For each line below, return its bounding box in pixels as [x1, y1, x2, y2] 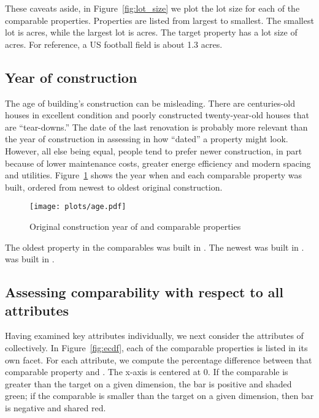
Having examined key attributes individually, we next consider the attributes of [5, 329, 304, 342]
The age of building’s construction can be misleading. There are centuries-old [5, 96, 295, 109]
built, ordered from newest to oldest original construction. [5, 180, 223, 193]
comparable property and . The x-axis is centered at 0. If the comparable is [5, 365, 288, 378]
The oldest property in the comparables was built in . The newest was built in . [5, 240, 304, 253]
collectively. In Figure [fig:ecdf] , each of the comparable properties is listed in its [5, 341, 308, 354]
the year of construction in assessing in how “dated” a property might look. [5, 132, 288, 145]
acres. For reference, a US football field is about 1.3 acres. [5, 37, 223, 50]
